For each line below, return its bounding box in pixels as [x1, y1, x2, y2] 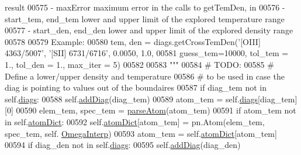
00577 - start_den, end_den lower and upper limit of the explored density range [5, 24, 293, 36]
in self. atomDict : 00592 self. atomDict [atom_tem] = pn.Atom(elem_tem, [5, 115, 265, 128]
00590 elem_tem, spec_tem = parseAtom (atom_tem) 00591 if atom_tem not [16, 104, 296, 116]
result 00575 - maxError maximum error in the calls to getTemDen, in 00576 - [5, 1, 285, 13]
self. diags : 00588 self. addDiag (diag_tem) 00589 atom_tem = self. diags [5, 92, 258, 105]
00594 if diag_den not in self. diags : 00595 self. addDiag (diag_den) [5, 139, 241, 151]
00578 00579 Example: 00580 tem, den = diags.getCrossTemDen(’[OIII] [5, 35, 261, 47]
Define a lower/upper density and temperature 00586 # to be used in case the [5, 70, 285, 82]
